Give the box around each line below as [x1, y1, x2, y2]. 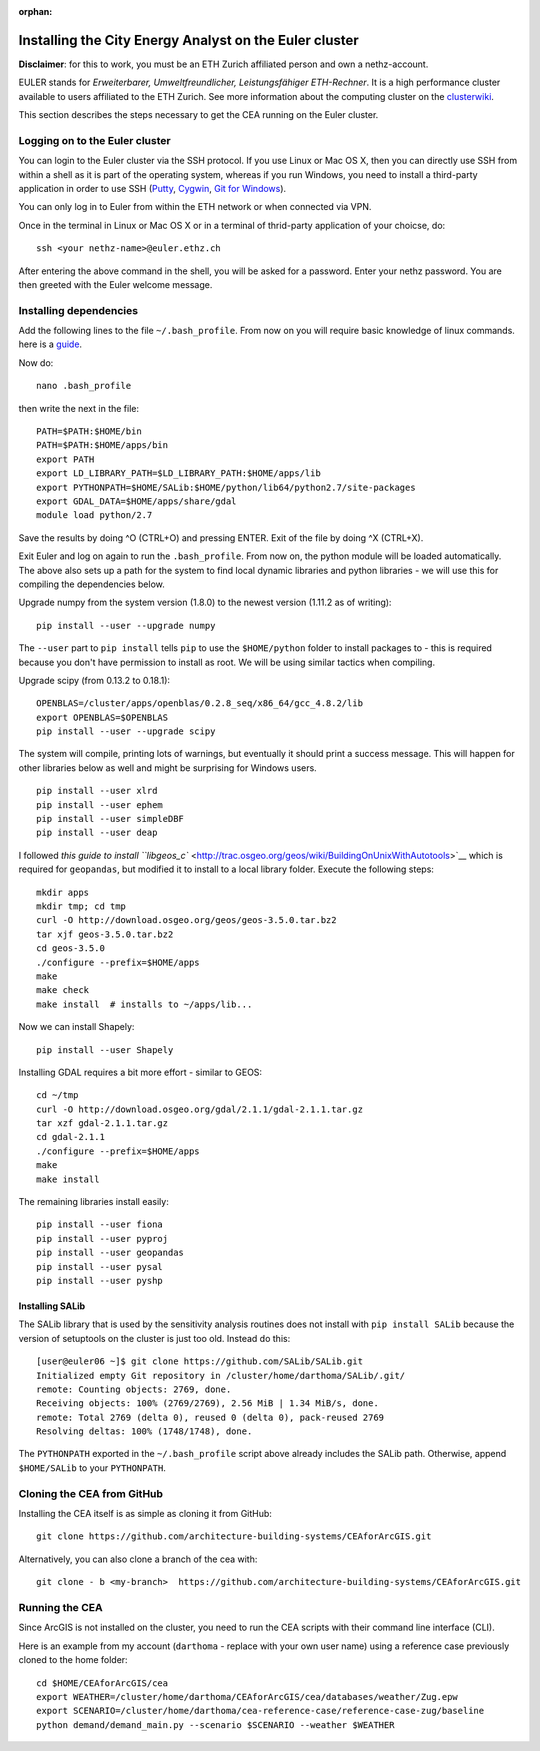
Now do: [18, 356, 54, 369]
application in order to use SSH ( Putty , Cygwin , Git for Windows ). [18, 183, 287, 194]
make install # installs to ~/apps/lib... [36, 998, 253, 1010]
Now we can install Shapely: [18, 1021, 135, 1033]
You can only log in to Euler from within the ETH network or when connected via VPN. [18, 201, 372, 213]
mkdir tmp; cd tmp [36, 900, 127, 912]
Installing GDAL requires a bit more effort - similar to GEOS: [18, 1066, 263, 1078]
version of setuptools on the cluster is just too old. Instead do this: [18, 1332, 291, 1344]
